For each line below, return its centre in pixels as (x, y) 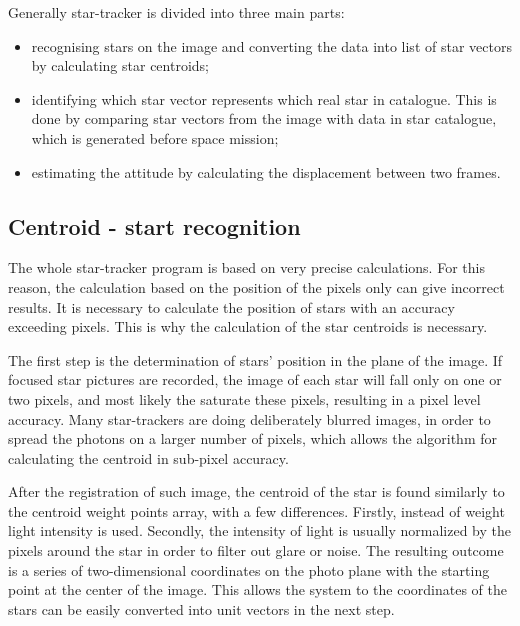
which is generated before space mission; (155, 137)
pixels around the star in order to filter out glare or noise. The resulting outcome (256, 550)
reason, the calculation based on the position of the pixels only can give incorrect (256, 286)
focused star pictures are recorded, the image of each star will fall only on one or (255, 379)
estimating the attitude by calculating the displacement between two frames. (266, 171)
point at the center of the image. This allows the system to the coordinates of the (257, 589)
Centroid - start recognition (154, 225)
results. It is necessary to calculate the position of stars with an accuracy (231, 306)
